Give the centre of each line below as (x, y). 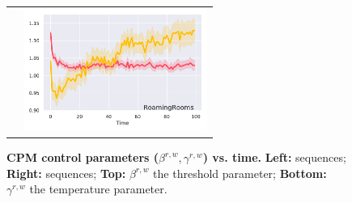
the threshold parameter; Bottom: (240, 173)
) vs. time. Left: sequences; (274, 157)
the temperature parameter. (98, 189)
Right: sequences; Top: (66, 173)
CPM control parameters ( (83, 157)
